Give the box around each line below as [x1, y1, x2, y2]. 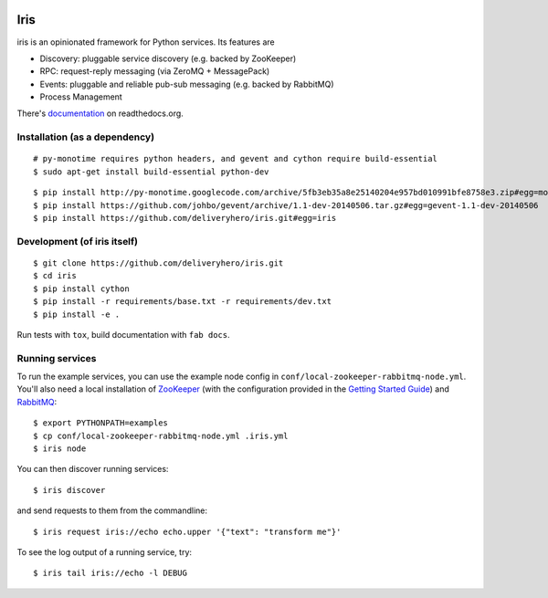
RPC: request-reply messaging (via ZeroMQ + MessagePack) [39, 66, 270, 77]
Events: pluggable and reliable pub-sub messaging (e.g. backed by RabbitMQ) [39, 79, 334, 89]
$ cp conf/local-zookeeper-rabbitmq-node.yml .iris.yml [33, 430, 289, 441]
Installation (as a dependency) [16, 131, 155, 143]
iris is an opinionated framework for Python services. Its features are [16, 37, 275, 47]
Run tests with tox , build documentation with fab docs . [16, 329, 230, 340]
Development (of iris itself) [16, 235, 139, 247]
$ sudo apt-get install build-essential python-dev [33, 166, 269, 177]
